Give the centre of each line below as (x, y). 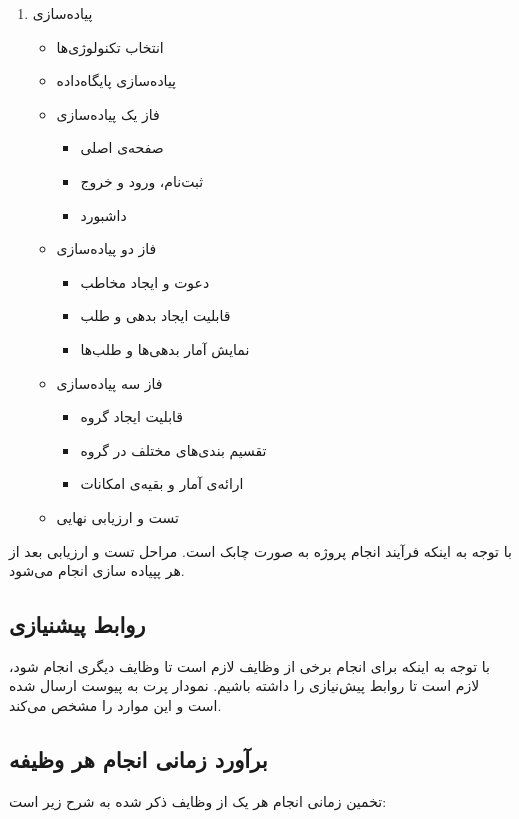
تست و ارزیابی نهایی (117, 516)
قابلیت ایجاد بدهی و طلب (155, 315)
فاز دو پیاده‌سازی (106, 248)
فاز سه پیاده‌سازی (109, 382)
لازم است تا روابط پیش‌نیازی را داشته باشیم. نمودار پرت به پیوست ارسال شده (244, 685)
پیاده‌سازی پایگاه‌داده (116, 80)
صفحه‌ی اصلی (122, 147)
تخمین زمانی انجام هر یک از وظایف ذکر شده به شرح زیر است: (198, 800)
